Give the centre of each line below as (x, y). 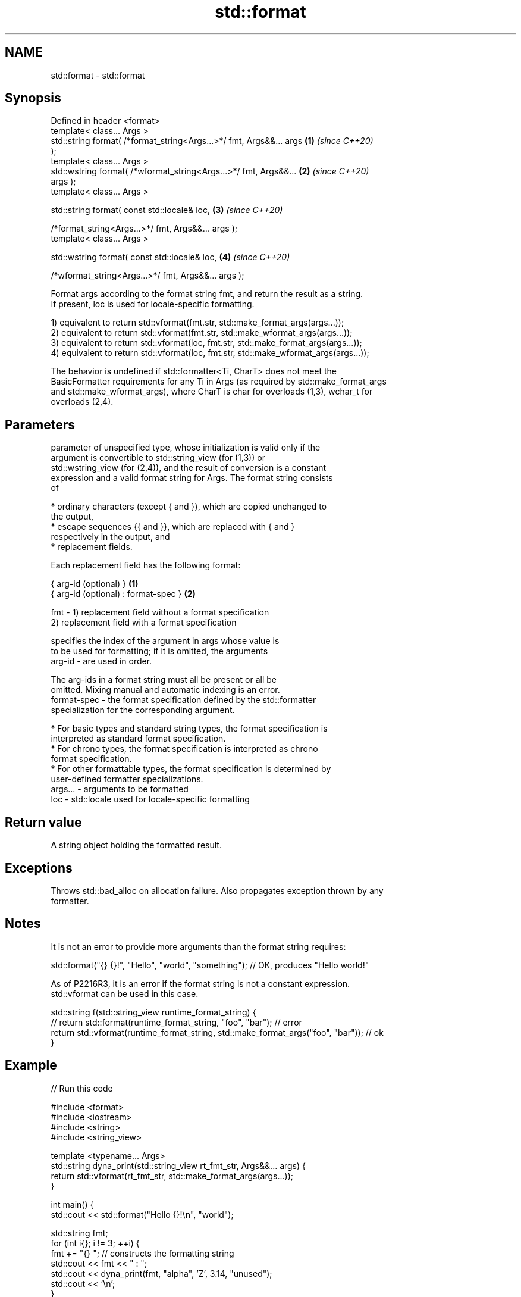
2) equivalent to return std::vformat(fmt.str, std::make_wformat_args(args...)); (202, 333)
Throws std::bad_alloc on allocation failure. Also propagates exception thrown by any (217, 890)
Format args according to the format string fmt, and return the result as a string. (207, 294)
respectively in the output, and (110, 537)
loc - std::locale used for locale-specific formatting (150, 799)
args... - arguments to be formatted (120, 789)
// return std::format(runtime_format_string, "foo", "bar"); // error (176, 1022)
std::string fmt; (79, 1233)
